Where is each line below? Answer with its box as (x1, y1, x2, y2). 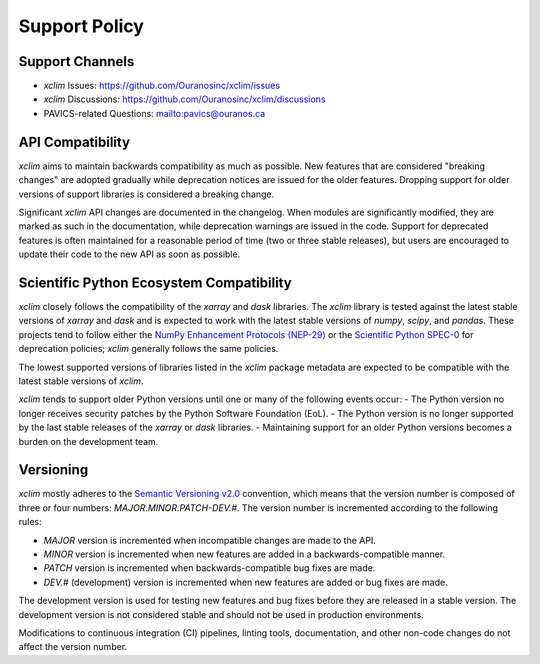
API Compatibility (18, 133, 130, 150)
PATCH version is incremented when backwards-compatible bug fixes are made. (43, 562, 376, 574)
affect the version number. (18, 641, 128, 653)
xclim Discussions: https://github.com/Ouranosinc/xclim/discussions (43, 93, 326, 105)
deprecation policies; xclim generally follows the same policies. (18, 343, 279, 355)
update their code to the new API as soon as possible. (18, 248, 241, 260)
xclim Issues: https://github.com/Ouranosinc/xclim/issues (43, 80, 280, 92)
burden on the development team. (18, 435, 159, 447)
